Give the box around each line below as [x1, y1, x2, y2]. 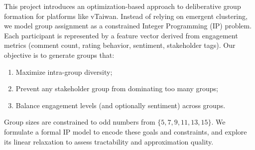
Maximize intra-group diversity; [15, 66, 113, 77]
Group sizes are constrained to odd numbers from [4, 117, 155, 127]
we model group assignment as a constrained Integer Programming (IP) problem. [4, 20, 252, 31]
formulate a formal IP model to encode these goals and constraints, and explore [4, 126, 247, 137]
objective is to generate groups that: [4, 49, 115, 60]
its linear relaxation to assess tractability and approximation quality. [4, 136, 214, 147]
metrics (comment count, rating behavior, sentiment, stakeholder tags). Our [4, 40, 236, 50]
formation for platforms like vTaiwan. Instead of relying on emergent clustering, [4, 10, 248, 21]
